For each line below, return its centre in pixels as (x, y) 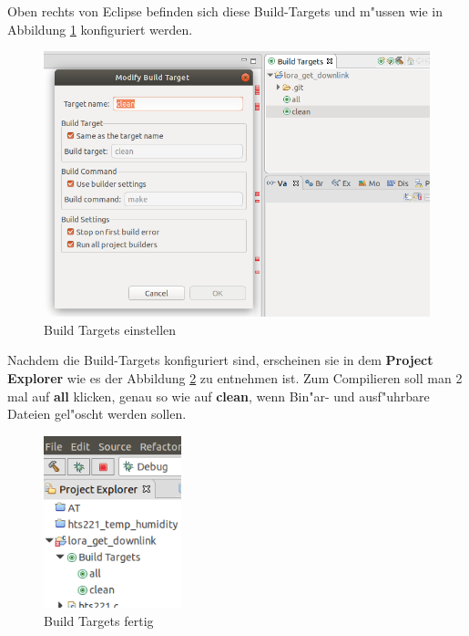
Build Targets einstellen (110, 329)
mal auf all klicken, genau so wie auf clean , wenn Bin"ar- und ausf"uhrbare (219, 396)
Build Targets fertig (99, 621)
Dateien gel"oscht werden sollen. (97, 414)
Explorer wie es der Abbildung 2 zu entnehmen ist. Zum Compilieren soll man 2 (235, 377)
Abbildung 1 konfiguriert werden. (100, 29)
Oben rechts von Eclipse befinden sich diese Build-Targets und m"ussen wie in (225, 11)
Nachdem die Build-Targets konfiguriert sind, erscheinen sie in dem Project (220, 360)
